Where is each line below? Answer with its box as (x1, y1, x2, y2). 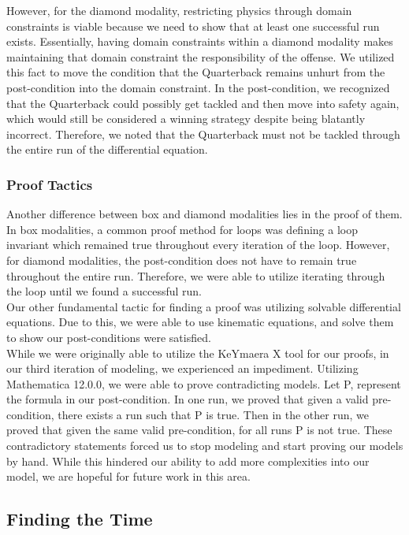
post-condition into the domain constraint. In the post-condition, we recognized (6, 79, 390, 95)
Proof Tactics (6, 174, 93, 194)
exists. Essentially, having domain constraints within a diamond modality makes (6, 33, 393, 50)
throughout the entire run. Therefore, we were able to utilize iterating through (6, 267, 385, 284)
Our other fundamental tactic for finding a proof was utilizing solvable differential (6, 298, 401, 314)
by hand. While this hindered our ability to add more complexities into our (6, 452, 370, 469)
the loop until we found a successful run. (6, 283, 203, 299)
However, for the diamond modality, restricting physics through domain (6, 2, 352, 18)
